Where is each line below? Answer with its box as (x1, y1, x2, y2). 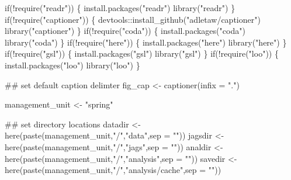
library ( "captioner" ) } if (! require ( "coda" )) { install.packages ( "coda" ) (5, 25, 245, 37)
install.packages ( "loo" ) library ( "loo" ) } (5, 58, 140, 71)
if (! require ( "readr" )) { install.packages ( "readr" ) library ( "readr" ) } (5, 2, 235, 13)
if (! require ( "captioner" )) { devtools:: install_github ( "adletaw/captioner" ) (5, 13, 261, 25)
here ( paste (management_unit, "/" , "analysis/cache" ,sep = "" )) (5, 164, 221, 176)
